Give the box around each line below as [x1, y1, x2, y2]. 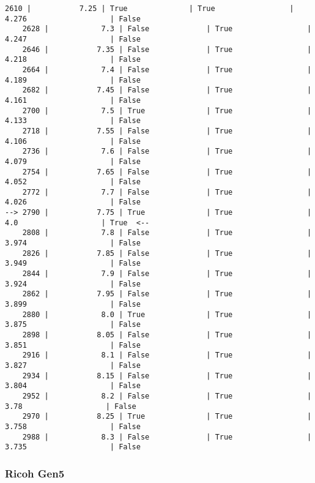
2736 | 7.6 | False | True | [22, 147, 312, 156]
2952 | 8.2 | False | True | [22, 391, 312, 400]
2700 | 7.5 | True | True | [22, 106, 312, 115]
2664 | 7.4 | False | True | [22, 65, 312, 74]
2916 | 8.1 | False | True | [22, 351, 312, 360]
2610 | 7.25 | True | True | [5, 4, 294, 13]
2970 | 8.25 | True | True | [22, 412, 312, 421]
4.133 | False [5, 116, 141, 125]
